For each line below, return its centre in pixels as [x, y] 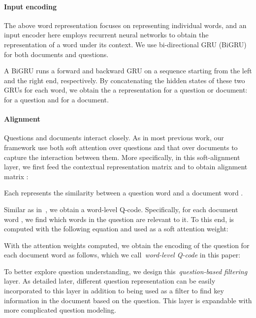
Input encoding [30, 6]
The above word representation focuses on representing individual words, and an [125, 25]
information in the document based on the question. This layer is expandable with [128, 300]
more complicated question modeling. [60, 310]
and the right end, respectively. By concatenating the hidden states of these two [125, 80]
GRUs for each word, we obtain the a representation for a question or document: [126, 90]
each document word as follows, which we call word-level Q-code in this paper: [122, 255]
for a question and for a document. [56, 99]
